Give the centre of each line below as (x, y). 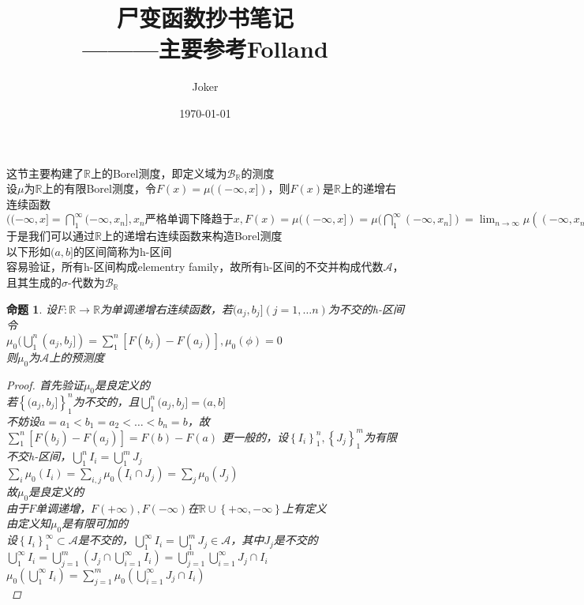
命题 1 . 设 (32, 308)
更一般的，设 (255, 436)
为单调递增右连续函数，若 (166, 308)
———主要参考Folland (205, 49)
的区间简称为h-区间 (123, 251)
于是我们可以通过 (51, 236)
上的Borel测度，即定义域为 (159, 173)
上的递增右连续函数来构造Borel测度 (192, 236)
